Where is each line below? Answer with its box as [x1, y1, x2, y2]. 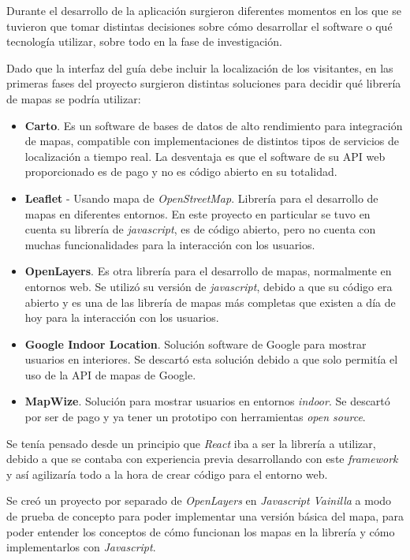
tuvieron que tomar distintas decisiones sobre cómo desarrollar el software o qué [6, 17, 393, 34]
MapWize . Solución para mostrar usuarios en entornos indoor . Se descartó [24, 393, 390, 409]
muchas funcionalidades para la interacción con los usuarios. [24, 236, 315, 252]
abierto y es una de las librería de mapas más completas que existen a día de [24, 293, 396, 310]
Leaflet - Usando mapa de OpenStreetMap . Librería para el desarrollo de [24, 189, 378, 206]
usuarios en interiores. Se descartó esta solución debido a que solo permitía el [24, 351, 398, 368]
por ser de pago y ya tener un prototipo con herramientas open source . [24, 409, 366, 425]
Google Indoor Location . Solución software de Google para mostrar [24, 335, 367, 352]
